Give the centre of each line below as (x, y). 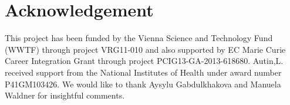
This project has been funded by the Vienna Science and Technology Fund (139, 38)
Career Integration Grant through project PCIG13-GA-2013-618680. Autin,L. (144, 61)
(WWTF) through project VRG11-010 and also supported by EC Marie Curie (145, 49)
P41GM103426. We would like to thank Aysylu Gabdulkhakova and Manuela (143, 84)
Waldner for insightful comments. (65, 95)
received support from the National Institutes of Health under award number (143, 72)
